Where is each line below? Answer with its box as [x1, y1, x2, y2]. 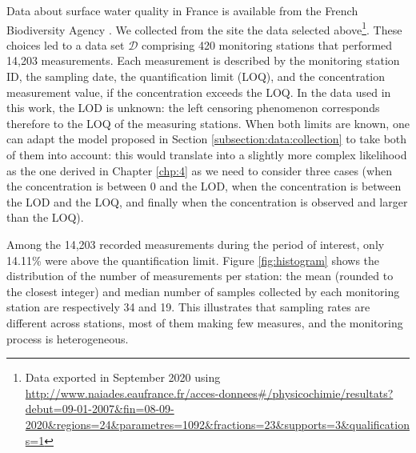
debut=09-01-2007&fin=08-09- [25, 400, 174, 417]
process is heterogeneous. [6, 330, 129, 347]
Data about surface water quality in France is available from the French [6, 2, 358, 18]
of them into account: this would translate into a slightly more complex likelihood [6, 146, 407, 162]
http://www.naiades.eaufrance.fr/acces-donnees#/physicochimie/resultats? [25, 384, 394, 401]
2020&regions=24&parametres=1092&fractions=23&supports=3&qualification [25, 415, 410, 432]
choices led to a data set [6, 36, 125, 53]
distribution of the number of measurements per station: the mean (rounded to [6, 267, 394, 284]
